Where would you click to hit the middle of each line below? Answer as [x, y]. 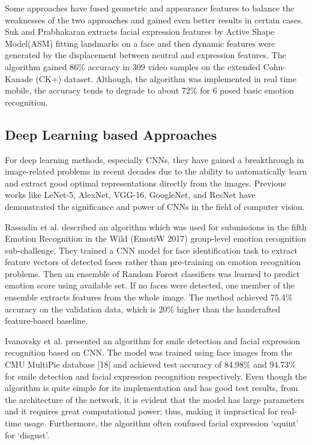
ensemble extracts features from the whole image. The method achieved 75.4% [149, 297]
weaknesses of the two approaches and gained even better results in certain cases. [154, 19]
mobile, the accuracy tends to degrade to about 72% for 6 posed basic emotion [149, 90]
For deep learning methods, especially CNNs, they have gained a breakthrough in [154, 159]
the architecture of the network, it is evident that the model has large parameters [154, 399]
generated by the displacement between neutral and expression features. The [145, 55]
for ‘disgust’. [27, 435]
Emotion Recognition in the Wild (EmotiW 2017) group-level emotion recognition [156, 238]
